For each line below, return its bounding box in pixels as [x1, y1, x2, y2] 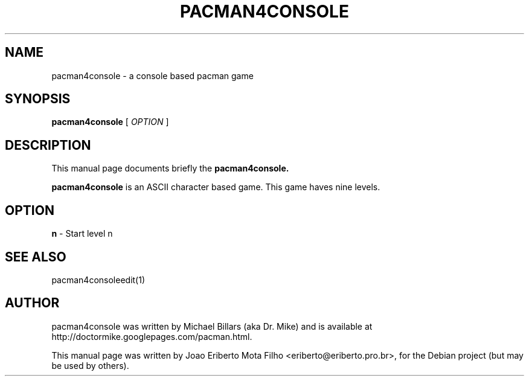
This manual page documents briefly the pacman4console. [51, 163, 289, 174]
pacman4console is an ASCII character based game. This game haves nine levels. [51, 182, 380, 193]
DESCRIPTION [5, 137, 91, 153]
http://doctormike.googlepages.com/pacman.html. [51, 331, 252, 342]
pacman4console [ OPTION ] [51, 117, 169, 127]
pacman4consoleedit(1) [51, 274, 146, 285]
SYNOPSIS [5, 91, 71, 107]
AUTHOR [5, 295, 60, 311]
